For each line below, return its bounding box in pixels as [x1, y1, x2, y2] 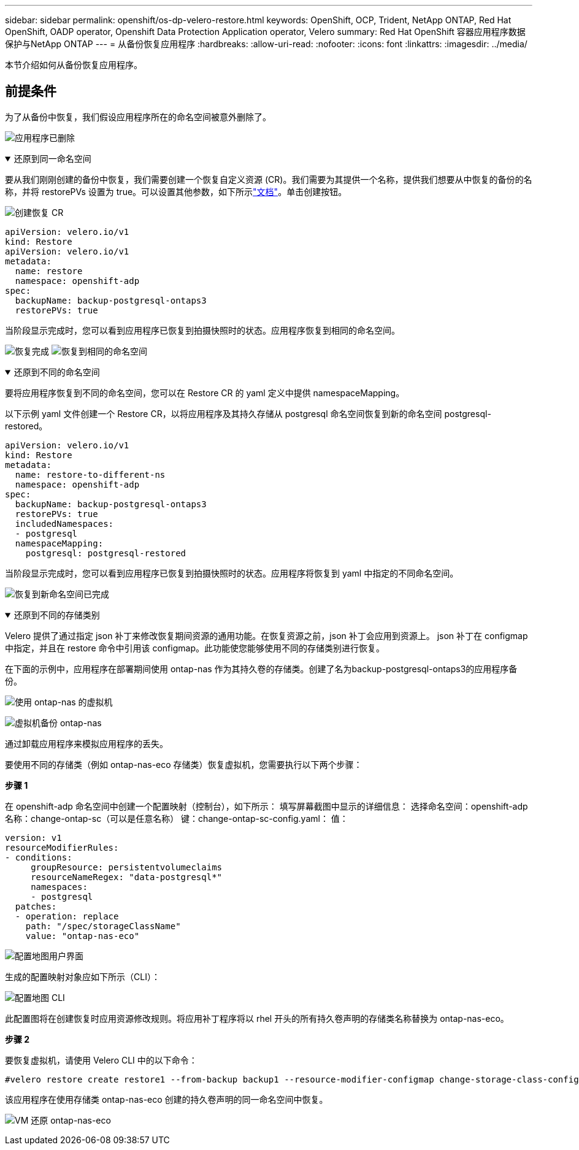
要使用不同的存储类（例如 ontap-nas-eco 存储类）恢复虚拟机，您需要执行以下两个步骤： [5, 759, 362, 770]
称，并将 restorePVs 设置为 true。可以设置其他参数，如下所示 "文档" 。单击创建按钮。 [5, 186, 347, 197]
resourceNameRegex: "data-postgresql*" [31, 872, 223, 882]
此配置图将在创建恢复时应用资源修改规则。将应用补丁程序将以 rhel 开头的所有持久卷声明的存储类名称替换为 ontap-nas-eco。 [5, 1013, 509, 1024]
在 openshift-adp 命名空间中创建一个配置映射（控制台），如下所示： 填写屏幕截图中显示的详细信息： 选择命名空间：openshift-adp [5, 800, 528, 811]
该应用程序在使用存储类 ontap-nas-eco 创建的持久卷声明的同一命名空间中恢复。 [5, 1094, 328, 1105]
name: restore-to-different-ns [15, 469, 166, 480]
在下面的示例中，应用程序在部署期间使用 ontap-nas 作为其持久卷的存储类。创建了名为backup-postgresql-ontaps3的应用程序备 [5, 663, 518, 674]
